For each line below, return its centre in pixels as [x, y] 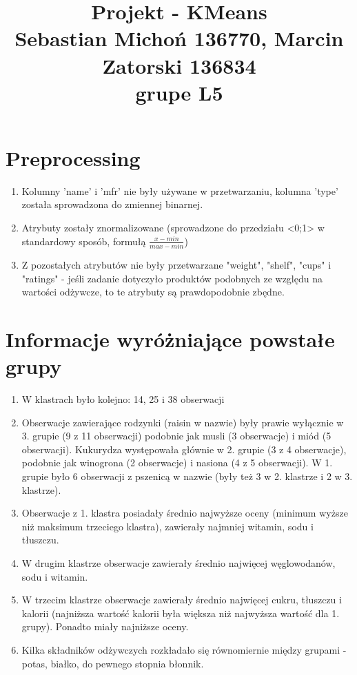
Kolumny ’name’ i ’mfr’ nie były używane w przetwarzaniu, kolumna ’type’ [180, 190]
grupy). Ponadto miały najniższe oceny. [105, 626]
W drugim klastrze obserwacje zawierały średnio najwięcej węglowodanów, [178, 563]
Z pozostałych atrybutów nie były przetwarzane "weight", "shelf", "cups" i [176, 264]
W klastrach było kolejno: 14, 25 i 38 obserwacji [123, 399]
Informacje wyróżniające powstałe [170, 339]
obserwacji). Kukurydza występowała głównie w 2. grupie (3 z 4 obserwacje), [184, 449]
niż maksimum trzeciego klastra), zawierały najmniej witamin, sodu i [167, 526]
